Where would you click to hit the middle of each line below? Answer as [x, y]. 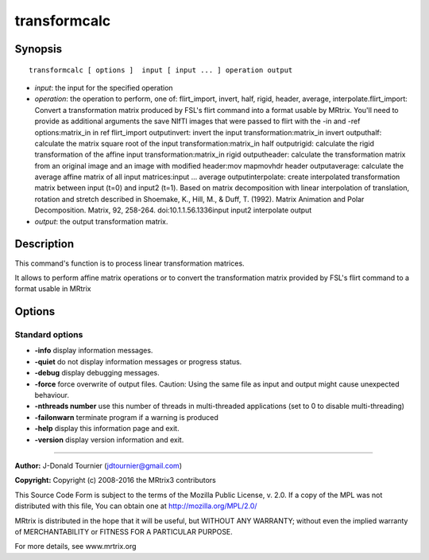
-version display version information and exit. [109, 439]
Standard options [49, 335]
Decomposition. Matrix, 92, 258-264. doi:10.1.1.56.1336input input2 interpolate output [173, 210]
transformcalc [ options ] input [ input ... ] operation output [161, 70]
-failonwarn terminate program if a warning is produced [126, 417]
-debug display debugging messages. [97, 373]
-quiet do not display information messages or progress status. [138, 361]
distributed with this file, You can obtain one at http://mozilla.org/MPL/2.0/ [136, 506]
